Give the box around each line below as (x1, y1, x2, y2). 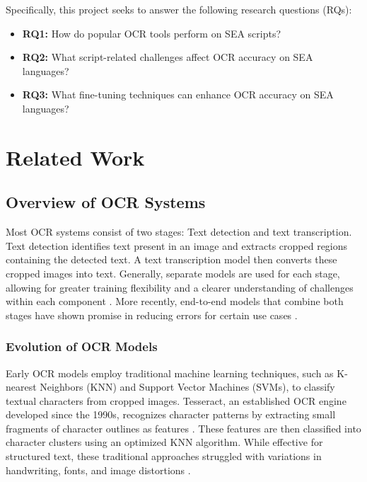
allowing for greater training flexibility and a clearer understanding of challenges (6, 280, 354, 294)
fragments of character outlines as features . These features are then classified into (6, 420, 361, 435)
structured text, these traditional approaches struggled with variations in (6, 449, 322, 464)
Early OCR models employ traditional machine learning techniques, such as (6, 365, 334, 380)
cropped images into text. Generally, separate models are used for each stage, (6, 265, 340, 280)
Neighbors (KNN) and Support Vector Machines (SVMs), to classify (40, 379, 335, 394)
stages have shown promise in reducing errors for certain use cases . (6, 307, 298, 322)
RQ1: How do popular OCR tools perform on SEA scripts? (22, 25, 281, 40)
